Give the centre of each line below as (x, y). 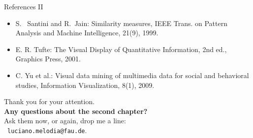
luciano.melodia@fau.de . (47, 130)
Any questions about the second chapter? (76, 111)
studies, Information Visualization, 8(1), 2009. (85, 85)
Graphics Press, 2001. (48, 59)
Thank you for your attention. (49, 101)
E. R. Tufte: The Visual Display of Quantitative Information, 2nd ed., (121, 49)
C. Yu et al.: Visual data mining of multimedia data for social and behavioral (132, 75)
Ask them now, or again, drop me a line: (65, 121)
